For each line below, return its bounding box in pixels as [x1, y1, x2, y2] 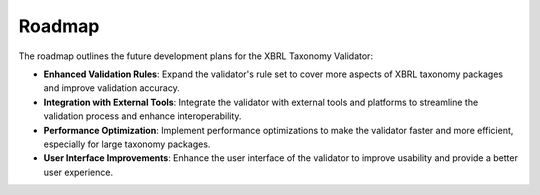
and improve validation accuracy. [43, 82, 180, 94]
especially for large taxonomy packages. [43, 138, 211, 150]
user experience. [43, 166, 114, 178]
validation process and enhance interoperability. [43, 110, 242, 122]
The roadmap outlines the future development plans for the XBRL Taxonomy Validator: [18, 50, 374, 62]
